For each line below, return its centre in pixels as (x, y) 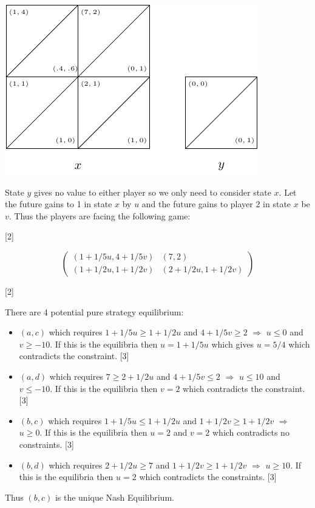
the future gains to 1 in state (59, 204)
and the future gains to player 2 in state (216, 204)
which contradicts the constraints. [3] (208, 477)
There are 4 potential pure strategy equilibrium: (94, 311)
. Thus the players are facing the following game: (100, 215)
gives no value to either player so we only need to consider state (153, 192)
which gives (233, 344)
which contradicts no (251, 432)
